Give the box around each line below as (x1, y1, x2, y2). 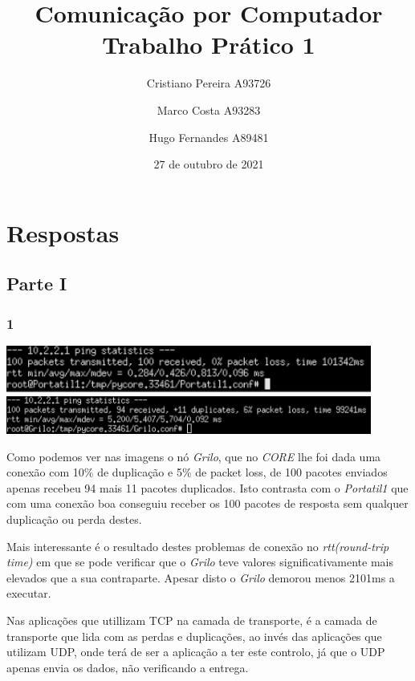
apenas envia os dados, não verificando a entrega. (6, 659, 249, 675)
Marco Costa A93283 (157, 101, 261, 118)
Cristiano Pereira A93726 (146, 75, 271, 91)
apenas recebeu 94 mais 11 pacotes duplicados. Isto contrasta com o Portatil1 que (6, 479, 409, 496)
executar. (6, 585, 51, 602)
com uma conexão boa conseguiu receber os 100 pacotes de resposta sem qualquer (6, 495, 409, 512)
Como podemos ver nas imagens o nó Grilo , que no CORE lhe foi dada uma (6, 448, 381, 464)
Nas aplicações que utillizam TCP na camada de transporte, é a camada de (6, 611, 377, 628)
